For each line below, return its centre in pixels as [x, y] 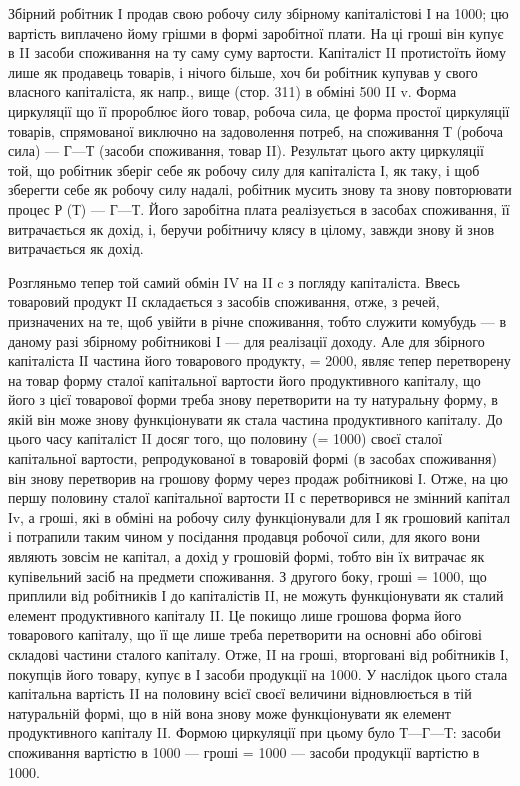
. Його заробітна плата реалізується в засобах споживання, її [325, 208]
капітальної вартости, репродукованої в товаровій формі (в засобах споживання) [252, 458]
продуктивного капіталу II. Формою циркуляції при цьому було [201, 732]
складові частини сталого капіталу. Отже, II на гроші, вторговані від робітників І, [258, 654]
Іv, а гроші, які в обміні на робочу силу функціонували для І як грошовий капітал [259, 516]
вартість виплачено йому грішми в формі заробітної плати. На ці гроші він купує [256, 32]
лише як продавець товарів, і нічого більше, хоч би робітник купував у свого [243, 71]
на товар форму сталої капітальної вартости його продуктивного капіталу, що [244, 379]
